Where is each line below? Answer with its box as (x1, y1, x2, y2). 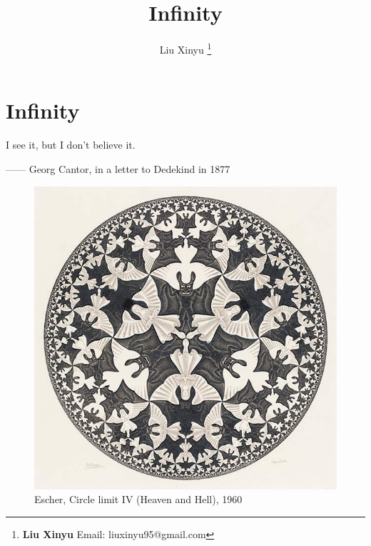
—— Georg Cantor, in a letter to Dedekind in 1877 (6, 161, 230, 176)
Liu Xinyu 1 (159, 40, 212, 56)
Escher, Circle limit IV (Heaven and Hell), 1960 (34, 492, 243, 507)
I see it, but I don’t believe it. (6, 137, 136, 152)
